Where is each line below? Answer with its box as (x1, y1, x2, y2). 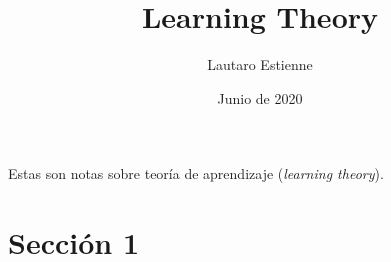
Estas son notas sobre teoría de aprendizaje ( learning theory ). (8, 163, 384, 184)
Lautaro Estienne (207, 54, 313, 75)
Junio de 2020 (217, 87, 303, 108)
